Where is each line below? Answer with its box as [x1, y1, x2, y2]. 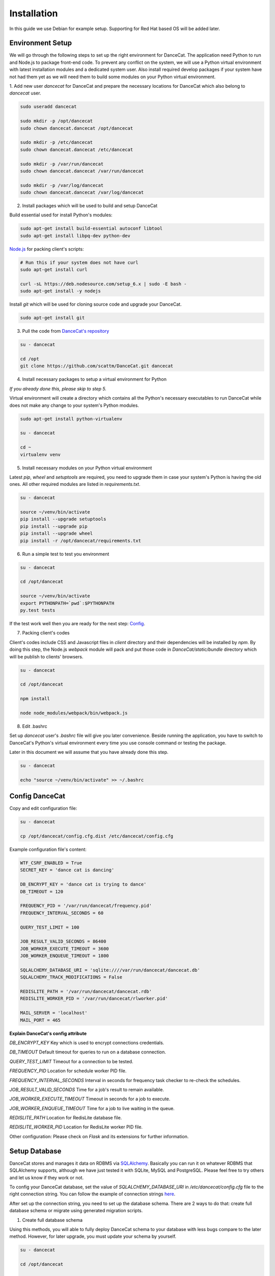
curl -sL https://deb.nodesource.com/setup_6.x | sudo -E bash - [20, 281, 187, 287]
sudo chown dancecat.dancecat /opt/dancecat [20, 125, 133, 131]
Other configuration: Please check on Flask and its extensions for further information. [9, 1133, 189, 1139]
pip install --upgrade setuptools [20, 516, 106, 522]
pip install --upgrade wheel [20, 531, 93, 536]
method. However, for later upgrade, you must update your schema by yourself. [9, 1233, 177, 1240]
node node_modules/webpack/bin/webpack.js [20, 710, 128, 716]
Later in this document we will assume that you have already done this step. [9, 749, 169, 755]
